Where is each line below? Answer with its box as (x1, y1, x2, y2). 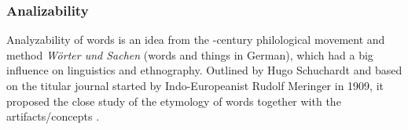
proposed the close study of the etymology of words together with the (6, 92, 341, 109)
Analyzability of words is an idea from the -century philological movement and (6, 31, 385, 48)
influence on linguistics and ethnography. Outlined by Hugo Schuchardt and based (6, 62, 402, 78)
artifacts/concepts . (6, 108, 100, 125)
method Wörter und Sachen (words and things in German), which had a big (6, 46, 373, 63)
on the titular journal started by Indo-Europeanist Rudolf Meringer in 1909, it (6, 78, 384, 93)
